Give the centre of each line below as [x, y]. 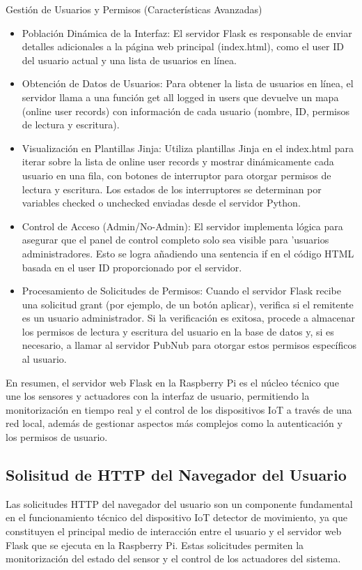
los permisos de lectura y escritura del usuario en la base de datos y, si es [178, 331]
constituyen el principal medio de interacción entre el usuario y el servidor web [174, 531]
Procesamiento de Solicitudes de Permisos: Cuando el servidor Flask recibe [181, 291]
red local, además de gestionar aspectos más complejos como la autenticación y [174, 423]
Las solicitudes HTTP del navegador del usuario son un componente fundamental [179, 503]
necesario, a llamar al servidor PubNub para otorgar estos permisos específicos [189, 345]
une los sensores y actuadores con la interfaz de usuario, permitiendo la [158, 396]
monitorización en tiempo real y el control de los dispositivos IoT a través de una [179, 409]
